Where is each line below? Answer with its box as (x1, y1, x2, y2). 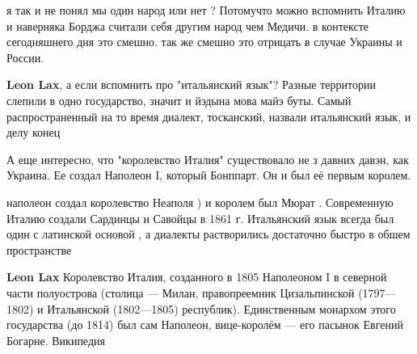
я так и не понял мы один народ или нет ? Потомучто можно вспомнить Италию (6, 2, 406, 18)
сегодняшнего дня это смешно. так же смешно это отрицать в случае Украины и (6, 33, 402, 50)
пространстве (6, 241, 72, 258)
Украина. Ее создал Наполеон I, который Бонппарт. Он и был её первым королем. (6, 166, 411, 183)
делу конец (6, 124, 61, 141)
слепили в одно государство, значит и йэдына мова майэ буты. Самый (6, 91, 352, 108)
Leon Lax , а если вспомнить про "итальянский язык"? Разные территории (6, 76, 376, 93)
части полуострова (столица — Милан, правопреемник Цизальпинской (6, 284, 355, 301)
